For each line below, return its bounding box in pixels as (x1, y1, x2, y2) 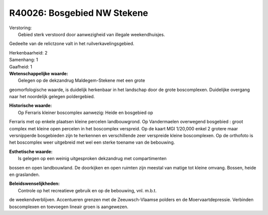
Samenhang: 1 (9, 57, 38, 63)
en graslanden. (9, 171, 40, 177)
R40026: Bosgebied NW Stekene (9, 7, 148, 18)
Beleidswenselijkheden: (9, 181, 60, 187)
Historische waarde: (9, 103, 52, 108)
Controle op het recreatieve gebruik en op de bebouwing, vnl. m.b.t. (18, 187, 157, 193)
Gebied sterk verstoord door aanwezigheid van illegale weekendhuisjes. (18, 31, 165, 37)
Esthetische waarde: (9, 149, 53, 155)
